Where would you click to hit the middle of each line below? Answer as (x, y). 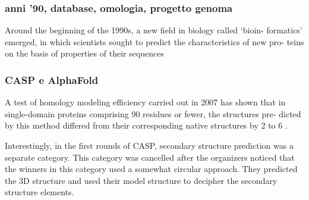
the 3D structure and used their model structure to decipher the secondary (141, 180)
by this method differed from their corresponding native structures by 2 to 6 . (146, 125)
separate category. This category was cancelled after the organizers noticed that (150, 157)
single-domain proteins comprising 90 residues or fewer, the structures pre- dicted (153, 113)
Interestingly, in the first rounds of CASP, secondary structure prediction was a (149, 145)
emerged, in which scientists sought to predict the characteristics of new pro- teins (154, 41)
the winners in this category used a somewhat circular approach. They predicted (151, 169)
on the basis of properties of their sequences (85, 53)
